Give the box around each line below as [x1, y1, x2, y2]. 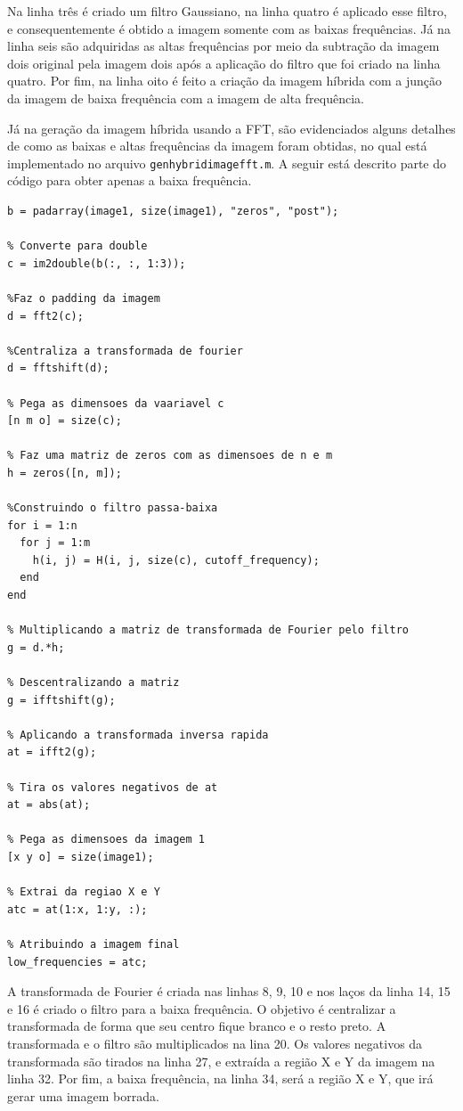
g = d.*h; [7, 641, 65, 654]
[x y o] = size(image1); [7, 850, 154, 863]
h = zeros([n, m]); [7, 466, 122, 479]
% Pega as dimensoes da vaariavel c [7, 396, 224, 410]
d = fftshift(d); [7, 362, 110, 375]
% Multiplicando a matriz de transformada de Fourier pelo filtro [7, 624, 410, 637]
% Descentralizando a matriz [7, 676, 180, 690]
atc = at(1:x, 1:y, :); [7, 903, 148, 916]
